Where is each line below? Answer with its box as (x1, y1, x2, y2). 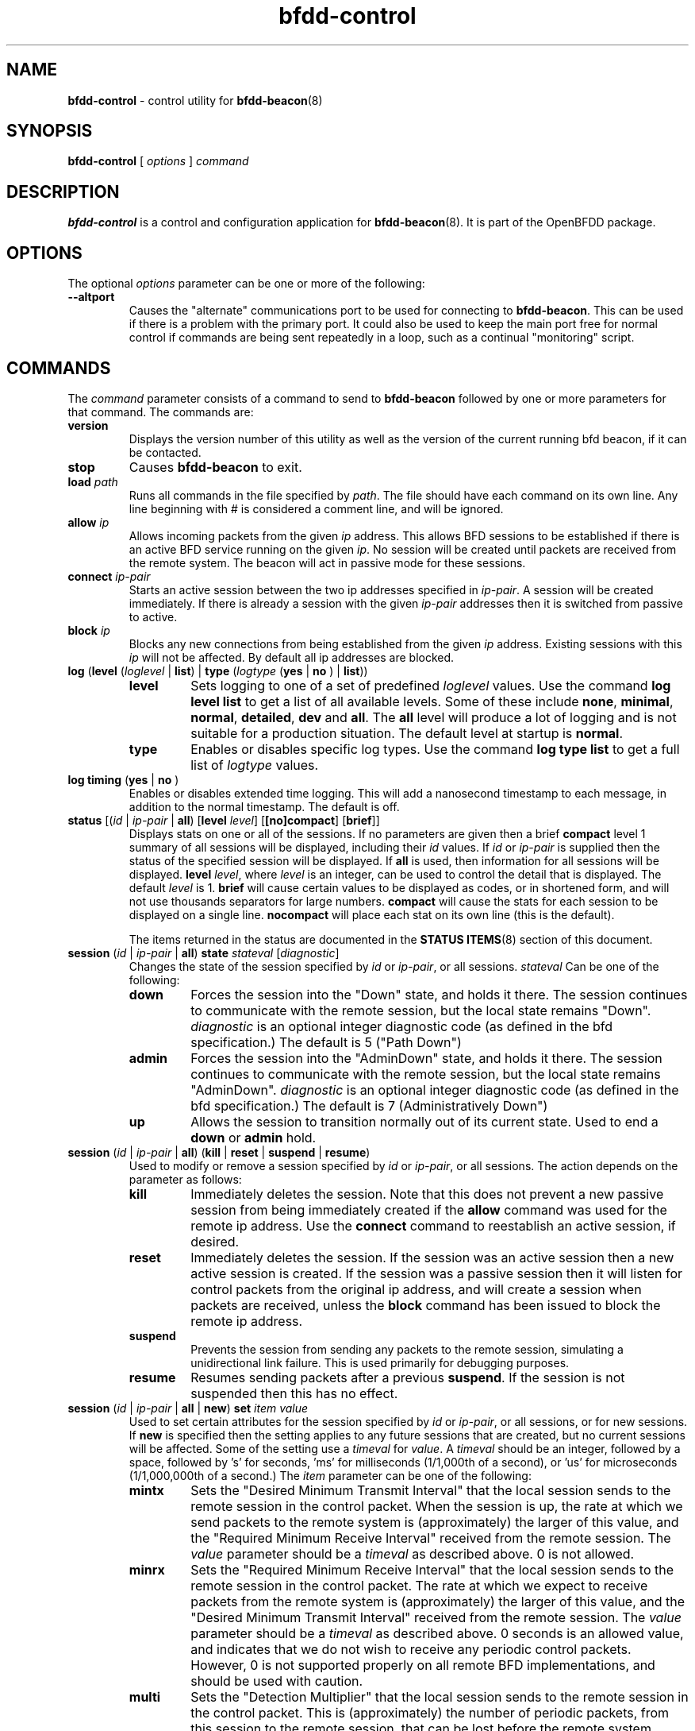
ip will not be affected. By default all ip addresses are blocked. (129, 650, 455, 664)
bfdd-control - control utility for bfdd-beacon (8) (67, 93, 323, 107)
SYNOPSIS (6, 121, 93, 141)
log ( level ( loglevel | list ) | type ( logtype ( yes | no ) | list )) (67, 663, 368, 678)
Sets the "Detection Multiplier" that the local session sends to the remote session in (190, 1688, 689, 1705)
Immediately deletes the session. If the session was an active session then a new (190, 1249, 674, 1265)
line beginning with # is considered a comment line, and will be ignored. (129, 501, 504, 516)
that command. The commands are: (67, 404, 254, 419)
